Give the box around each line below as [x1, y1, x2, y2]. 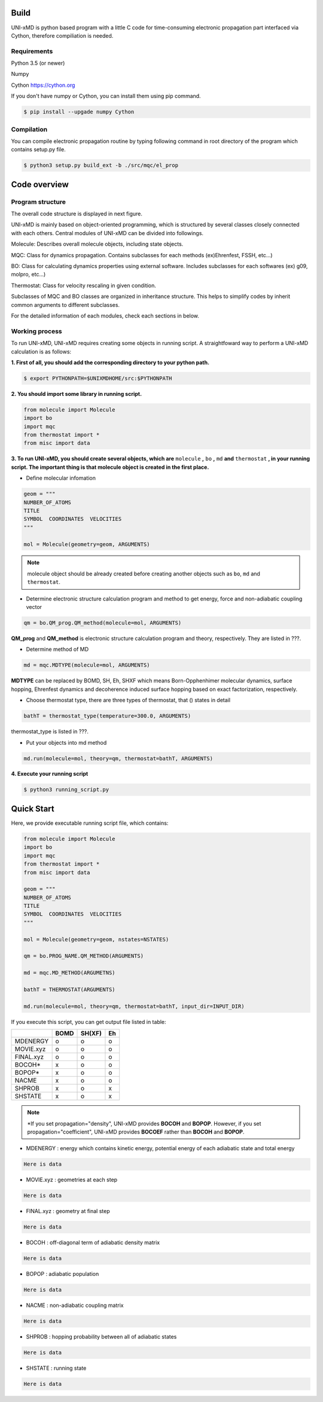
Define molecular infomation [26, 474, 96, 481]
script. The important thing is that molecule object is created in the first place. [11, 464, 209, 471]
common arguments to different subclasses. [11, 301, 120, 308]
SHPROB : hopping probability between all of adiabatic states [26, 1333, 177, 1340]
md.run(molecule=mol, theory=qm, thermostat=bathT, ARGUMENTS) [23, 755, 214, 762]
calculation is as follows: [11, 348, 72, 355]
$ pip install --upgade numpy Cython [23, 108, 135, 115]
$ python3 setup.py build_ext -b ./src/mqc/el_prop [23, 162, 179, 169]
